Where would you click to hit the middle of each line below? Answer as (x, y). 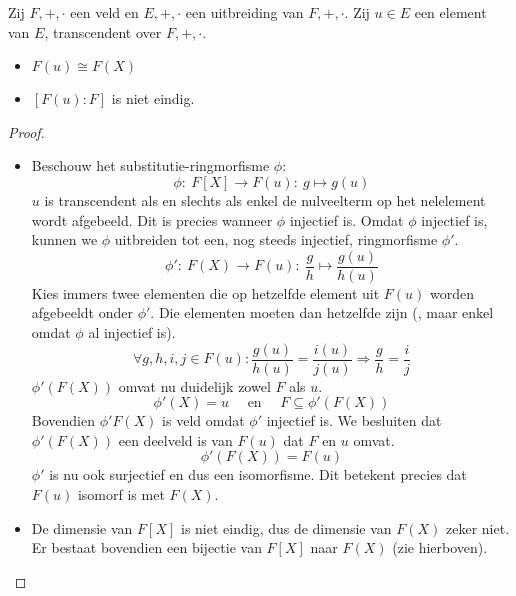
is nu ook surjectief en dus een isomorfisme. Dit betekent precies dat (258, 474)
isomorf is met (121, 494)
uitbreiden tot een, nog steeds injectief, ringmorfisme (276, 239)
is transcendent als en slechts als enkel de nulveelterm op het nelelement (265, 199)
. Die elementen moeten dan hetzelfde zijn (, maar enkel (322, 312)
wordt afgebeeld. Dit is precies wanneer (152, 219)
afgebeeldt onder (82, 312)
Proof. (26, 131)
